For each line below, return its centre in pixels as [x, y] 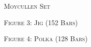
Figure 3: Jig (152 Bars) [41, 22]
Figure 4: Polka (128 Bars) [46, 39]
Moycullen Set [27, 6]
